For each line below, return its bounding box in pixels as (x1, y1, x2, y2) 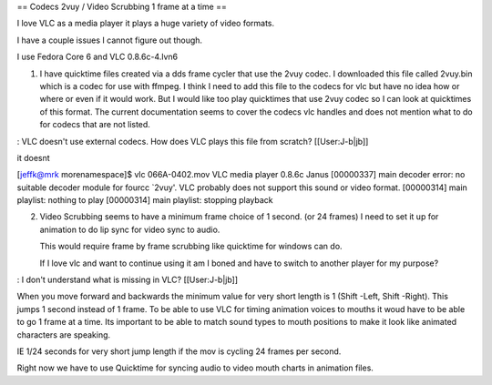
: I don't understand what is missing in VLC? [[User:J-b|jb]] (16, 274, 239, 286)
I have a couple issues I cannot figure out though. (16, 35, 203, 46)
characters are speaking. (16, 329, 111, 340)
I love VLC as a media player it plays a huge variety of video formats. (16, 18, 275, 29)
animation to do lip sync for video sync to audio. (39, 224, 220, 235)
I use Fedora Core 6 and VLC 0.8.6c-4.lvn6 (16, 51, 178, 63)
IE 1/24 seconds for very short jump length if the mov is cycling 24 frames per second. (16, 346, 342, 357)
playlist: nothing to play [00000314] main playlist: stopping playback (16, 195, 273, 206)
